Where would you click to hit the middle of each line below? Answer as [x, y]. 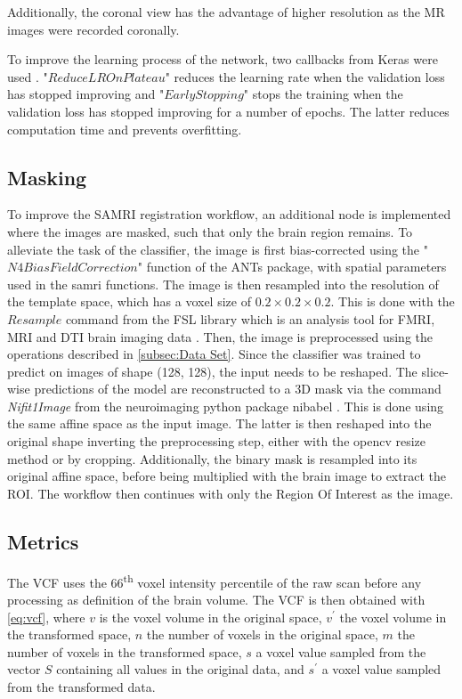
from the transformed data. [81, 686]
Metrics [43, 541]
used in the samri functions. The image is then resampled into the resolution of [223, 284]
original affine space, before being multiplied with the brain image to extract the [227, 476]
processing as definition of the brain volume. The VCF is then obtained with [216, 599]
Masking [47, 177]
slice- [435, 371]
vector [24, 669]
